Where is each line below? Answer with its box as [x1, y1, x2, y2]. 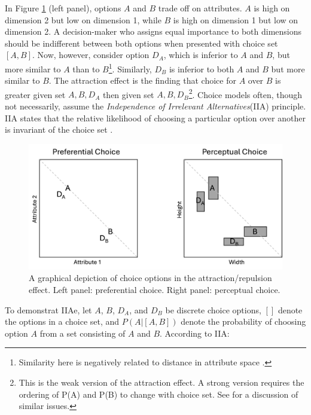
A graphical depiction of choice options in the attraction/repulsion [29, 271, 272, 284]
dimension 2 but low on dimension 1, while [5, 13, 161, 26]
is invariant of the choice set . [5, 123, 113, 136]
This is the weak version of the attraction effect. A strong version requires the [19, 376, 304, 388]
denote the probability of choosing [181, 315, 306, 328]
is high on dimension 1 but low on [173, 13, 298, 26]
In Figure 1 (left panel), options [5, 2, 121, 14]
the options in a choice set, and [5, 315, 120, 328]
